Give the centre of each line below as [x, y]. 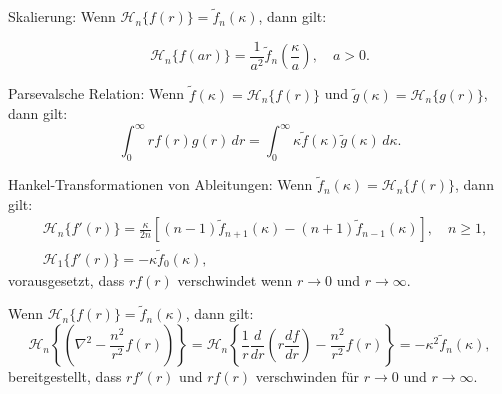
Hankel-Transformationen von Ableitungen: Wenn [160, 184]
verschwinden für [307, 376]
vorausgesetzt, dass [66, 279]
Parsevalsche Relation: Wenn [96, 93]
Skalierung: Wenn [62, 16]
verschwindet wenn [235, 279]
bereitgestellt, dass [65, 376]
